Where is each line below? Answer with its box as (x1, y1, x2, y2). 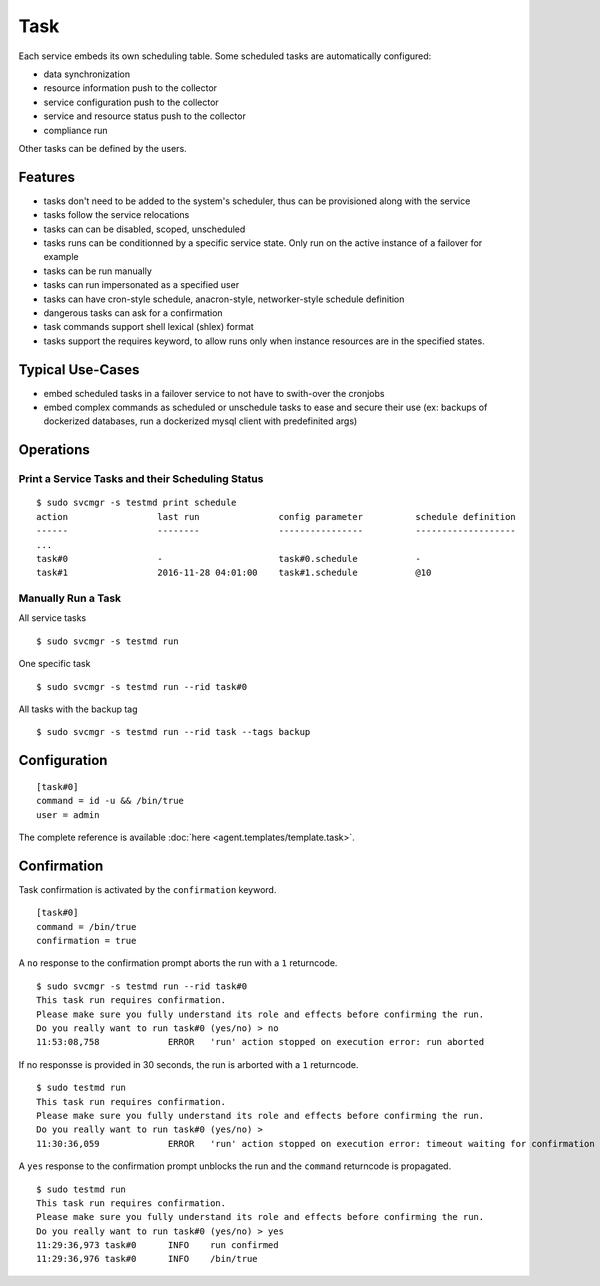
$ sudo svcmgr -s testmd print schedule (36, 497, 237, 509)
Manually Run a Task (18, 591, 122, 605)
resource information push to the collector (43, 82, 218, 94)
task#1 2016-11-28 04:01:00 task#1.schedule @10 (36, 567, 432, 579)
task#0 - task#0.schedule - (36, 553, 422, 564)
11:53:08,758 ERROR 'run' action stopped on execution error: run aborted (36, 1036, 485, 1048)
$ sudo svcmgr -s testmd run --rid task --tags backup (36, 726, 311, 738)
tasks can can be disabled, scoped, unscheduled (43, 223, 246, 235)
